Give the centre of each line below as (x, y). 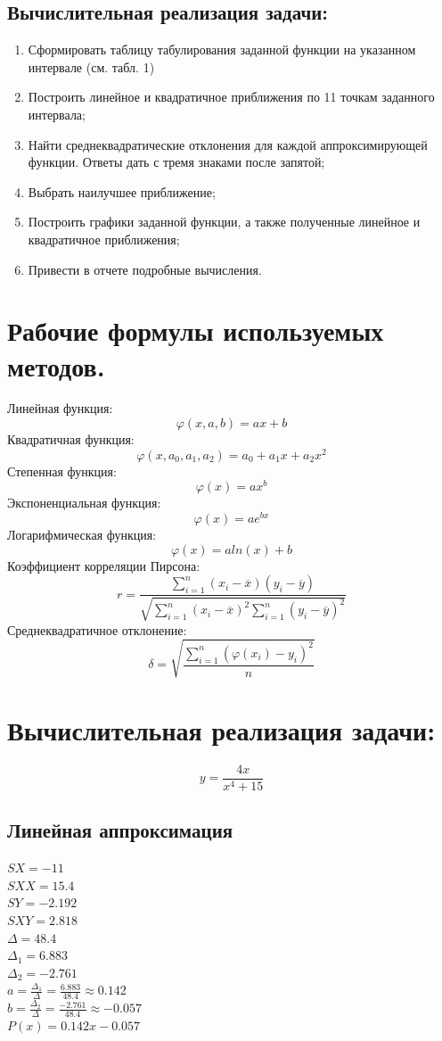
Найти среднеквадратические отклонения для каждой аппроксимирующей (228, 144)
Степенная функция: (62, 471)
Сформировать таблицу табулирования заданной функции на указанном (222, 50)
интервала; (57, 114)
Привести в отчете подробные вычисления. (145, 269)
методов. (56, 365)
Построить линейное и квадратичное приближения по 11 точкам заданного (231, 97)
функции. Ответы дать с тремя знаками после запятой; (176, 162)
